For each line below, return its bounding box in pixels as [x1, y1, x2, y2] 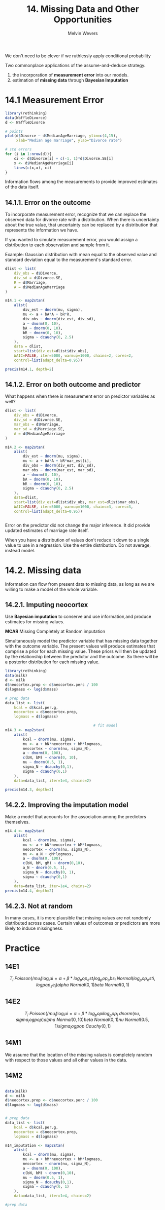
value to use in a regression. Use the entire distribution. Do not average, [5, 542, 151, 548]
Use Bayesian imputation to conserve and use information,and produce [5, 613, 152, 620]
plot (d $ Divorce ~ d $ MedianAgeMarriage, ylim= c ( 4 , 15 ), [5, 133, 118, 139]
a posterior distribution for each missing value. [5, 659, 100, 665]
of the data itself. [5, 184, 39, 190]
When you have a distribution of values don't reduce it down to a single [5, 537, 150, 543]
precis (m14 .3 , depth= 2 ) [5, 787, 54, 792]
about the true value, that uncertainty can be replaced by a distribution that [5, 222, 158, 228]
